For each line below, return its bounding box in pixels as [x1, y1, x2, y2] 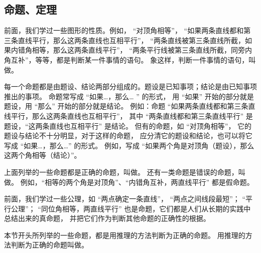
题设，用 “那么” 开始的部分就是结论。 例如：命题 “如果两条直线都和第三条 [4, 101, 248, 111]
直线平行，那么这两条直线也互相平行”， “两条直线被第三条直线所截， [18, 35, 245, 45]
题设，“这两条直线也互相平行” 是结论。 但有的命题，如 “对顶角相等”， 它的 [4, 120, 252, 131]
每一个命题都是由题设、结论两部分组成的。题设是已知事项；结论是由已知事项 [4, 81, 257, 92]
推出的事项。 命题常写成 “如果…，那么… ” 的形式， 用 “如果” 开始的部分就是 [4, 91, 254, 101]
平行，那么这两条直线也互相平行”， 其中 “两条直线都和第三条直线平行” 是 [11, 110, 253, 121]
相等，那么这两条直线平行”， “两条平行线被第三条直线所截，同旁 [32, 45, 245, 55]
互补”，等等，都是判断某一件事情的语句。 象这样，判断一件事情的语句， [11, 54, 249, 65]
